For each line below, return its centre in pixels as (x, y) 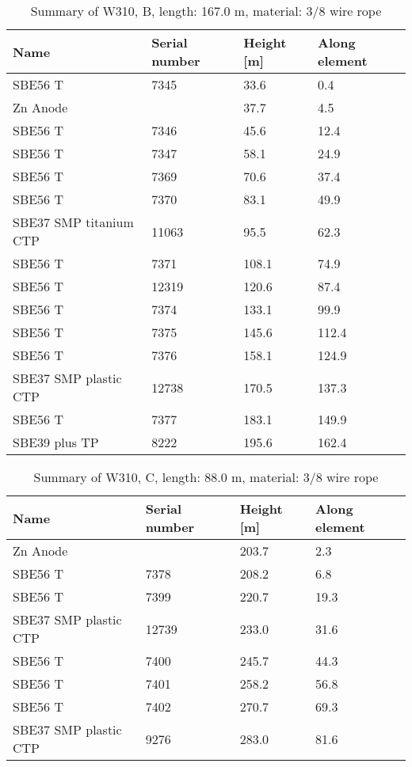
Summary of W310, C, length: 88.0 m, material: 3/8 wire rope (206, 477)
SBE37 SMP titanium (73, 222)
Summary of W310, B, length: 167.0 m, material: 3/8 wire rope (206, 11)
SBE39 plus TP (56, 442)
